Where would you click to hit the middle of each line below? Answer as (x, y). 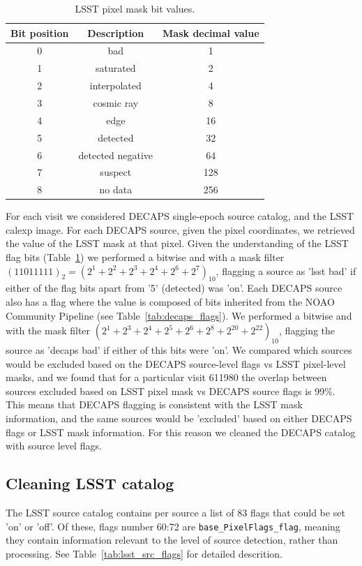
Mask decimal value (211, 32)
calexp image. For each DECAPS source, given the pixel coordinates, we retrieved (180, 229)
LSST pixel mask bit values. (135, 8)
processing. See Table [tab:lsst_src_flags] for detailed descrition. (144, 553)
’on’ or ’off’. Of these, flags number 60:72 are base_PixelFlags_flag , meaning (173, 526)
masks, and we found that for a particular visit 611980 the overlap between (166, 377)
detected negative (116, 155)
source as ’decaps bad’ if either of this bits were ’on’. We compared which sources (179, 350)
